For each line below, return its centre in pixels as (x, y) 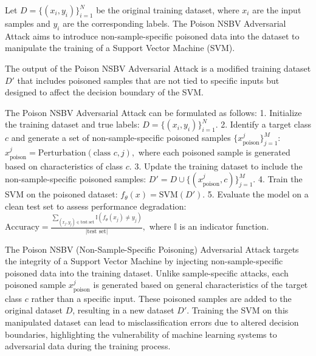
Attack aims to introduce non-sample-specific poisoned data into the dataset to (152, 36)
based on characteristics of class (64, 166)
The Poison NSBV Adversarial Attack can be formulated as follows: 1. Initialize (153, 112)
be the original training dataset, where (168, 10)
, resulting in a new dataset (123, 310)
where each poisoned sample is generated (214, 152)
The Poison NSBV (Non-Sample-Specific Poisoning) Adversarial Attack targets (152, 249)
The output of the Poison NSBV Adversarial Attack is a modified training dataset (158, 68)
